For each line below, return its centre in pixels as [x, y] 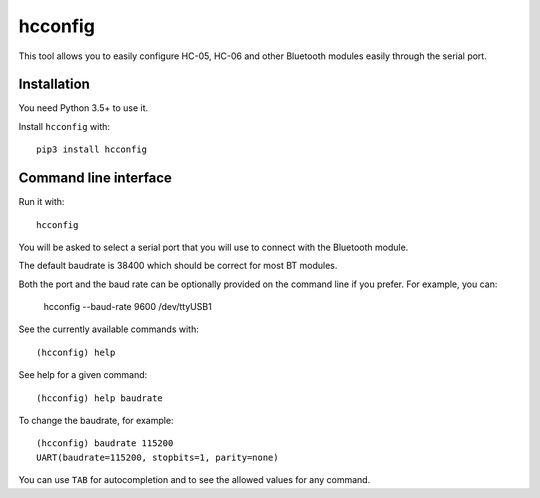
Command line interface [95, 178]
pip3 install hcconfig [92, 149]
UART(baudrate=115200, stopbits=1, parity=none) [157, 457]
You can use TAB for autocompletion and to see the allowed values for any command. [194, 480]
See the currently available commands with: [108, 329]
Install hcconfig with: [64, 126]
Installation [54, 84]
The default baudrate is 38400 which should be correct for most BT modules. [178, 266]
